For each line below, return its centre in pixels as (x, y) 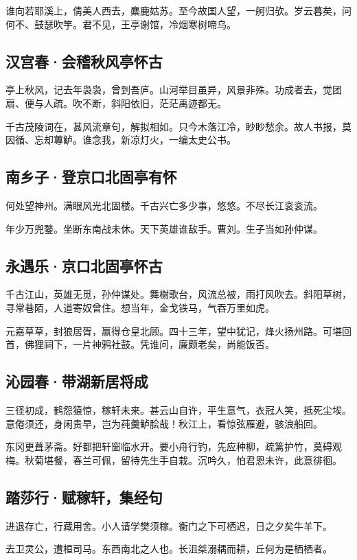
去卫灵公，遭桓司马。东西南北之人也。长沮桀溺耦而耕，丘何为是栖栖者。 (169, 549)
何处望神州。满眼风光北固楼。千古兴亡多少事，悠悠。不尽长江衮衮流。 (164, 205)
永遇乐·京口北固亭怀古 (84, 265)
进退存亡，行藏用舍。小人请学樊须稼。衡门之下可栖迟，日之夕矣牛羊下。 (169, 525)
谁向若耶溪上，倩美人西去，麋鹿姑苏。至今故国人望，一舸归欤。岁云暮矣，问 (178, 10)
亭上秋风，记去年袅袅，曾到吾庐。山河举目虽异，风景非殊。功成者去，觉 (169, 90)
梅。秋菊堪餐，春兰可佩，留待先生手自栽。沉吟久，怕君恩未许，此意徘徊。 (174, 459)
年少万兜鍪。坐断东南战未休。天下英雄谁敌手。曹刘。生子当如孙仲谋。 (164, 228)
